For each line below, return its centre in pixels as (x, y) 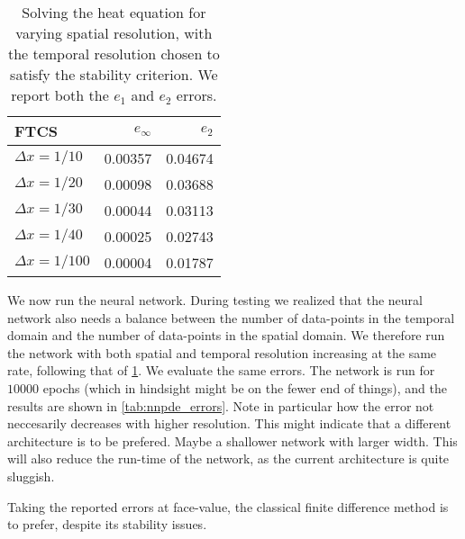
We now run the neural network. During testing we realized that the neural (215, 300)
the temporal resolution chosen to (114, 54)
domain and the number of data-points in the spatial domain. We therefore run (226, 335)
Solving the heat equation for (114, 12)
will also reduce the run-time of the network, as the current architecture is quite (228, 458)
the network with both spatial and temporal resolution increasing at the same (222, 352)
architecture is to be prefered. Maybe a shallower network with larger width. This (232, 440)
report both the (60, 95)
